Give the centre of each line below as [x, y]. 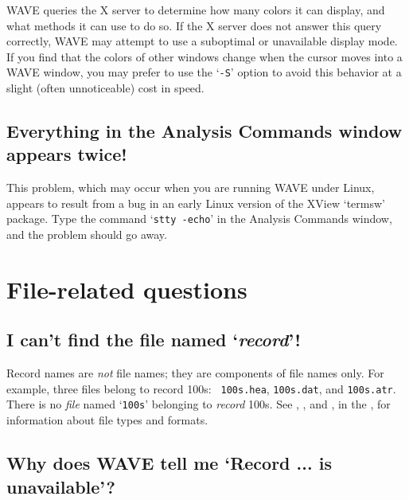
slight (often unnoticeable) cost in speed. [105, 88]
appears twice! [67, 154]
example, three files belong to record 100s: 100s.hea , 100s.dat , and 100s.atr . [201, 388]
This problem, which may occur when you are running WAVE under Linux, [191, 187]
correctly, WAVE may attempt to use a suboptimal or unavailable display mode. [202, 41]
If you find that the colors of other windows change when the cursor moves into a [204, 56]
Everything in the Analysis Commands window [204, 131]
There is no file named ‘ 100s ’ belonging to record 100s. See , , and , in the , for [199, 404]
